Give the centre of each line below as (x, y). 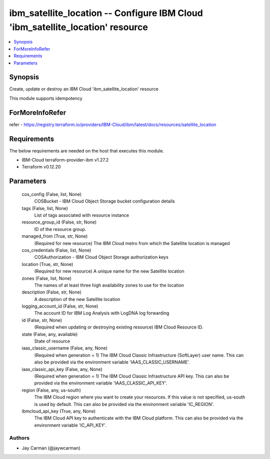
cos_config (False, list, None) (52, 194)
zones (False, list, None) (47, 278)
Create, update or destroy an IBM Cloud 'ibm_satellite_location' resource (84, 89)
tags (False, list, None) (45, 208)
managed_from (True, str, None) (55, 236)
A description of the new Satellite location (77, 299)
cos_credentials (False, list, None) (56, 250)
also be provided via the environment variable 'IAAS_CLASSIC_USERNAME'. (112, 362)
